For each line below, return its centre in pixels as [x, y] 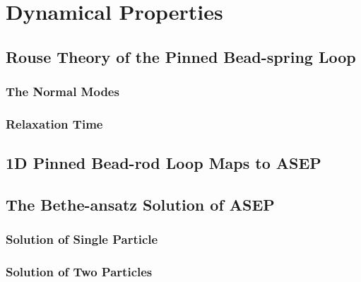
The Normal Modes [63, 92]
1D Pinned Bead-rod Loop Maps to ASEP [164, 163]
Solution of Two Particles [79, 272]
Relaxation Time [54, 123]
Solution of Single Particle [82, 239]
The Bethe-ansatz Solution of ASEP [140, 205]
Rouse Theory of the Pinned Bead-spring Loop [181, 56]
